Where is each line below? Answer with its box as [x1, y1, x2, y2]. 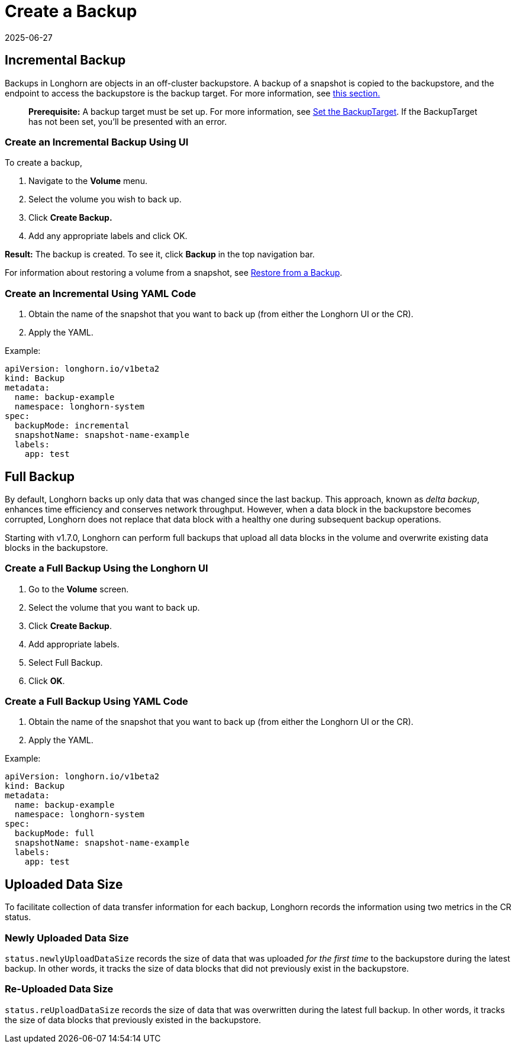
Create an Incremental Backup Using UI [5, 136, 189, 148]
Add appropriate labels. [28, 639, 120, 649]
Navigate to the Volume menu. [28, 176, 147, 186]
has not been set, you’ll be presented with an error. [28, 116, 227, 127]
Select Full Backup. [28, 657, 103, 668]
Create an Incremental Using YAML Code [5, 287, 196, 299]
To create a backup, [5, 157, 82, 168]
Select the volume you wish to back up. [28, 194, 182, 205]
